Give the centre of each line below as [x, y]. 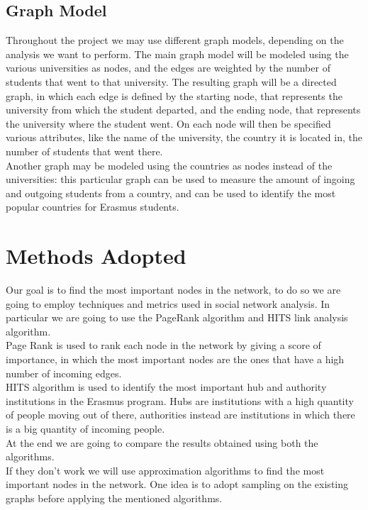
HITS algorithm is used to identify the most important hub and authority [166, 387]
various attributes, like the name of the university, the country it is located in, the [184, 137]
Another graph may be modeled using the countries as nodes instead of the [169, 165]
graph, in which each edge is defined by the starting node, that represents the [174, 95]
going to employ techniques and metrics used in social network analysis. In [168, 303]
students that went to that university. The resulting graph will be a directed [171, 81]
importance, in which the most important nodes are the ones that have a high [175, 359]
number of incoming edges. [64, 373]
